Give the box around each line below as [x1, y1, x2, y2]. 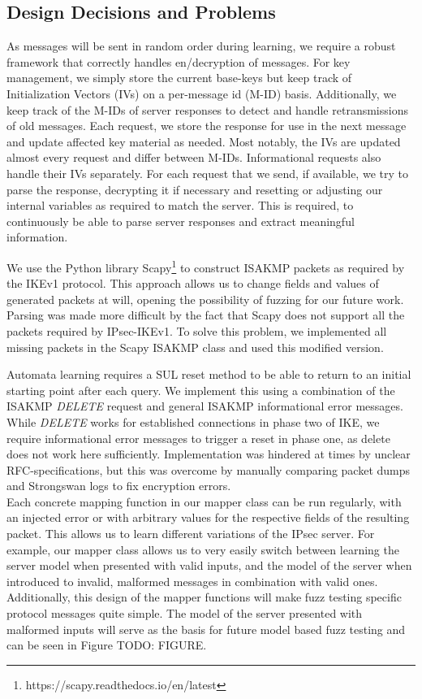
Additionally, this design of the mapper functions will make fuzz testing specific [6, 588, 402, 606]
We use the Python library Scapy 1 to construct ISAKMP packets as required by [6, 256, 405, 276]
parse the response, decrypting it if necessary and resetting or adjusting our [6, 180, 383, 198]
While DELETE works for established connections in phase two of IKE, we [6, 413, 380, 430]
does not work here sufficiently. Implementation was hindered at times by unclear [6, 445, 411, 462]
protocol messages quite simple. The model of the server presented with [6, 605, 363, 622]
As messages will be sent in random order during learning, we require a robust [6, 37, 396, 54]
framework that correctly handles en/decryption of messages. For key [6, 53, 351, 70]
